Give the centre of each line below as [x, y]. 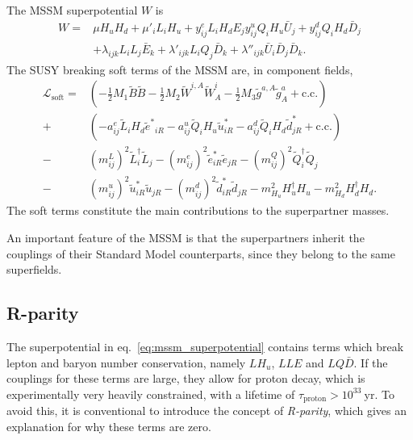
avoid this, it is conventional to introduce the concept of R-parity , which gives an [207, 411]
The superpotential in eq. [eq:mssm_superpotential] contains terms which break [205, 346]
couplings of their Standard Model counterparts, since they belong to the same [201, 253]
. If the [371, 362]
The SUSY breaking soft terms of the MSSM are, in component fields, [180, 69]
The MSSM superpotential [72, 10]
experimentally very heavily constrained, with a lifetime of [151, 394]
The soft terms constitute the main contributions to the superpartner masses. [198, 210]
